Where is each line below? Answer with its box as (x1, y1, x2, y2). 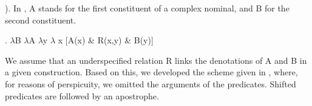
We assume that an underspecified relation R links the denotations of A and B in (5, 54, 307, 66)
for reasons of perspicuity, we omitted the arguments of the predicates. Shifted (5, 77, 296, 90)
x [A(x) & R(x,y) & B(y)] (58, 34, 154, 46)
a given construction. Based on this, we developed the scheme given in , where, (5, 66, 298, 78)
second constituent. (5, 13, 76, 26)
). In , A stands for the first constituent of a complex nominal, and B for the (5, 2, 290, 14)
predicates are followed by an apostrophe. (5, 89, 159, 102)
